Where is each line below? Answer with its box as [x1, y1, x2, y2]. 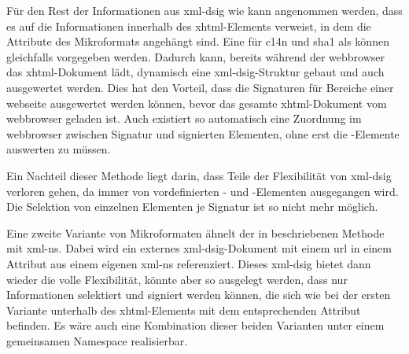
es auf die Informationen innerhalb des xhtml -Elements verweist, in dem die [6, 17, 371, 34]
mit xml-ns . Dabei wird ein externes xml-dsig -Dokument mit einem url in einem [6, 240, 392, 256]
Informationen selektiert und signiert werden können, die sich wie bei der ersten [6, 286, 391, 303]
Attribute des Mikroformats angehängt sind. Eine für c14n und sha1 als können [6, 33, 389, 50]
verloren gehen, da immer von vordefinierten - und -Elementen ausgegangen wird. [6, 183, 399, 199]
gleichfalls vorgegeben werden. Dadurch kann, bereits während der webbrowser [6, 48, 385, 65]
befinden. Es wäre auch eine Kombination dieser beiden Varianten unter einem [6, 317, 385, 334]
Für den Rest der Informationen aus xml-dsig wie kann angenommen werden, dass [6, 2, 403, 18]
